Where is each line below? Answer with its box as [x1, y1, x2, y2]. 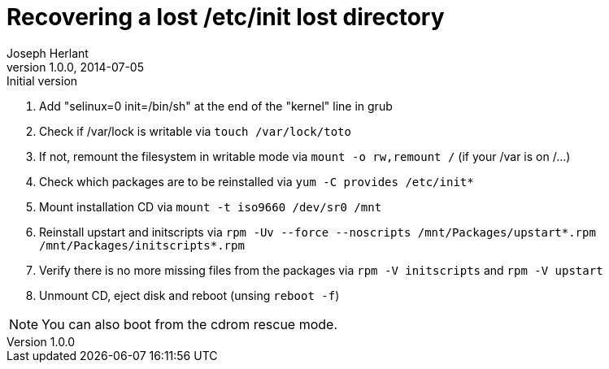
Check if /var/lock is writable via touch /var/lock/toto [39, 124, 351, 138]
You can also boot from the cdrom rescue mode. [41, 315, 338, 332]
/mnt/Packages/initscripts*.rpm [39, 238, 245, 252]
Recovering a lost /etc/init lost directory [7, 3, 445, 31]
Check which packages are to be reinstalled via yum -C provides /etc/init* [39, 174, 474, 189]
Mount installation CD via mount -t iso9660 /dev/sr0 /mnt [39, 199, 382, 214]
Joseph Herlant [7, 46, 89, 60]
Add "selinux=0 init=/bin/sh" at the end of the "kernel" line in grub [39, 98, 393, 113]
